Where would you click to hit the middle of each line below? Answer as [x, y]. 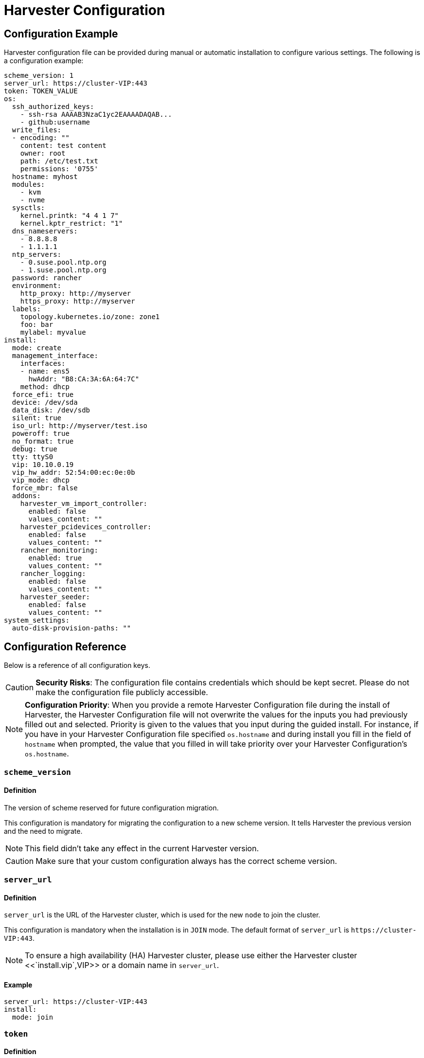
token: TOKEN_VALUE [41, 91]
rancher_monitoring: [59, 550]
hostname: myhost [45, 177]
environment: [37, 286]
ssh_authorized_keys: [53, 107]
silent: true [37, 418]
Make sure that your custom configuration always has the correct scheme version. [186, 861]
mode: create [37, 348]
